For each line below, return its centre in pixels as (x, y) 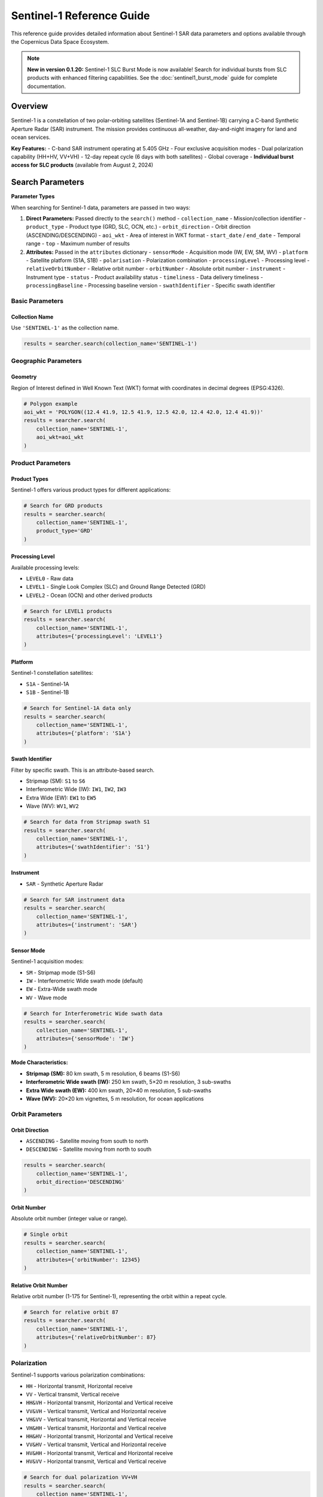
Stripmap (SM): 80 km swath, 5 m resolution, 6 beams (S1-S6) (103, 1073)
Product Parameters (41, 463)
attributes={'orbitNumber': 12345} (88, 1260)
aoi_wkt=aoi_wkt (60, 437)
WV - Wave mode (47, 998)
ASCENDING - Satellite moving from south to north (87, 1141)
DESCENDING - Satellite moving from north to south (89, 1149)
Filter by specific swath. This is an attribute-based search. (83, 770)
